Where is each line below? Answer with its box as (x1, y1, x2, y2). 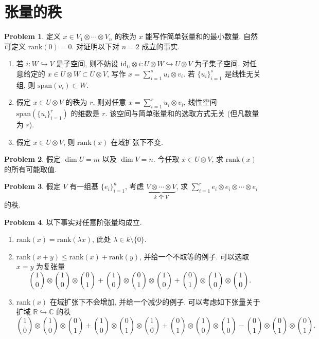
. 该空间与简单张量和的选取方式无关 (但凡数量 (105, 108, 259, 119)
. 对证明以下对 (72, 41, 120, 51)
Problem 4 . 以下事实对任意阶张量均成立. (4, 216, 142, 227)
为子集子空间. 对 (194, 58, 250, 69)
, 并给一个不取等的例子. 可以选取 (139, 251, 250, 261)
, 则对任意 (93, 97, 127, 107)
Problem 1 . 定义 (4, 31, 61, 42)
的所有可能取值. (4, 163, 57, 174)
